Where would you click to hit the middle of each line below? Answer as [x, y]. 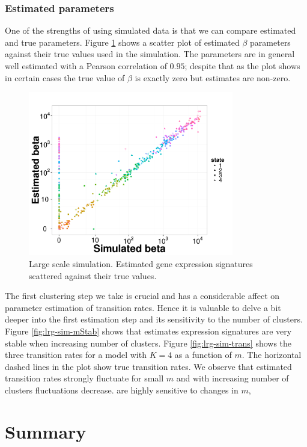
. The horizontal [272, 355]
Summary [46, 431]
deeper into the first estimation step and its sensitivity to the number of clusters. [154, 319]
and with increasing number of [233, 378]
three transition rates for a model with [76, 355]
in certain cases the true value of [65, 77]
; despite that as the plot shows [242, 66]
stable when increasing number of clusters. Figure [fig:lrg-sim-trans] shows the [148, 343]
